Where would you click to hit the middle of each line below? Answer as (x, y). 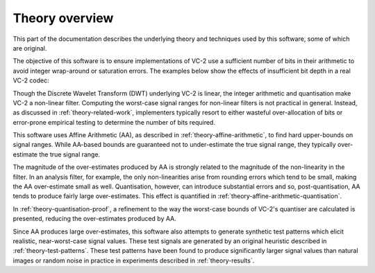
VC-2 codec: (31, 80)
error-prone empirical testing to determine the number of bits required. (114, 122)
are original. (30, 48)
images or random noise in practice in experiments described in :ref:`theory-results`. (134, 261)
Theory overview (63, 18)
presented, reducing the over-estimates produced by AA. (94, 219)
